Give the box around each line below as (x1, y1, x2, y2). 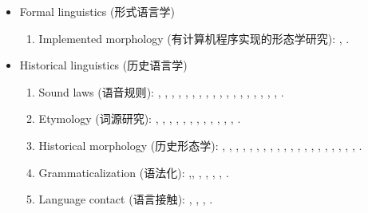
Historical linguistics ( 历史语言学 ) (19, 57, 188, 73)
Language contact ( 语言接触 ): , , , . (38, 191, 213, 207)
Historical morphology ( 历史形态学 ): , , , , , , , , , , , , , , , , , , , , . (38, 136, 362, 153)
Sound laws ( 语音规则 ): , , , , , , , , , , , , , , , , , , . (38, 83, 284, 100)
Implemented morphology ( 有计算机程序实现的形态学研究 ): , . (38, 30, 350, 46)
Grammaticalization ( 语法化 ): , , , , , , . (38, 164, 229, 180)
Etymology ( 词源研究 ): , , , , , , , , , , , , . (38, 110, 241, 127)
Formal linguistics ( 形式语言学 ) (19, 3, 175, 19)
